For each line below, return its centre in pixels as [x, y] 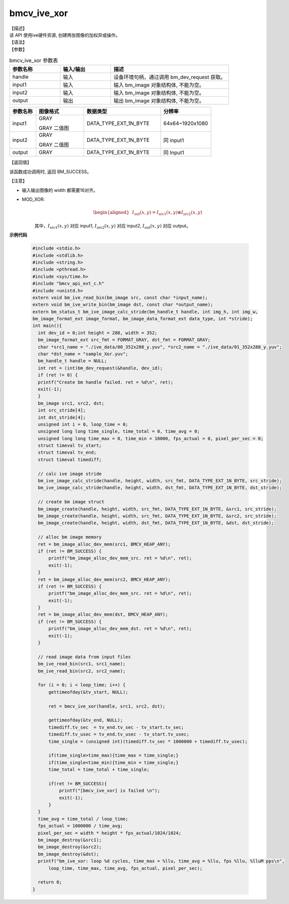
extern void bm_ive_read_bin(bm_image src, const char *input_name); [120, 297]
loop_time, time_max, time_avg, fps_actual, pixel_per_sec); [126, 868]
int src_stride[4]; [62, 410]
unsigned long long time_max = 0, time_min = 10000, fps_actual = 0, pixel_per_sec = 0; [151, 438]
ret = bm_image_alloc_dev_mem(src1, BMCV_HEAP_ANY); [104, 544]
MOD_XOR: [33, 199]
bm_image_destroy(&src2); [70, 847]
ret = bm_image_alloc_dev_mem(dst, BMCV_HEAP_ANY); [103, 615]
